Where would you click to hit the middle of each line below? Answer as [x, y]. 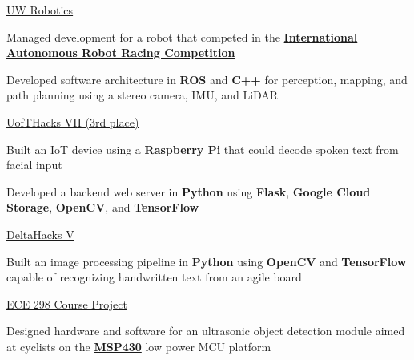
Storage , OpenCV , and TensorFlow [103, 207]
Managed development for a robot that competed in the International [182, 36]
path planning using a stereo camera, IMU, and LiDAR [143, 95]
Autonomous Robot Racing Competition [121, 53]
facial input [34, 165]
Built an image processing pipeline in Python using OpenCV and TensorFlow [207, 261]
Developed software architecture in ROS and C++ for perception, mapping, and [207, 79]
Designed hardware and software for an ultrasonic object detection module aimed [206, 331]
